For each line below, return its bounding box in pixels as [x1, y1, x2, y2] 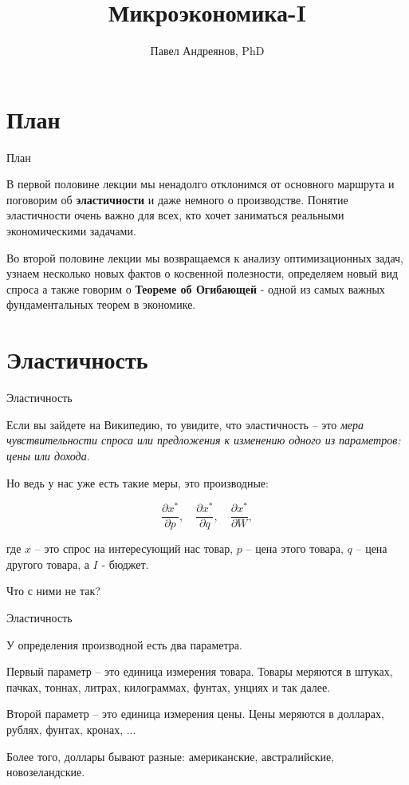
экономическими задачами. [6, 223, 136, 239]
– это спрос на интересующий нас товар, [34, 540, 234, 557]
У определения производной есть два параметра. [6, 636, 242, 653]
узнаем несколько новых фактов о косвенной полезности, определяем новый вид [6, 265, 399, 282]
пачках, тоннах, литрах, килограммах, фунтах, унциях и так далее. [6, 678, 331, 695]
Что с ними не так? [6, 582, 100, 599]
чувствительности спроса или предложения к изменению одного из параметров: [6, 432, 401, 448]
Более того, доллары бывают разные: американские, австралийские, [6, 748, 335, 764]
